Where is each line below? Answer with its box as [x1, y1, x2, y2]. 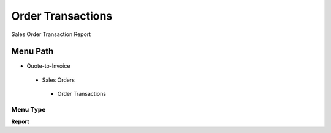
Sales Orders [42, 76, 75, 84]
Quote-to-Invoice [26, 62, 70, 70]
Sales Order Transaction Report [11, 31, 91, 38]
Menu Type [11, 106, 46, 113]
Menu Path [11, 46, 54, 57]
